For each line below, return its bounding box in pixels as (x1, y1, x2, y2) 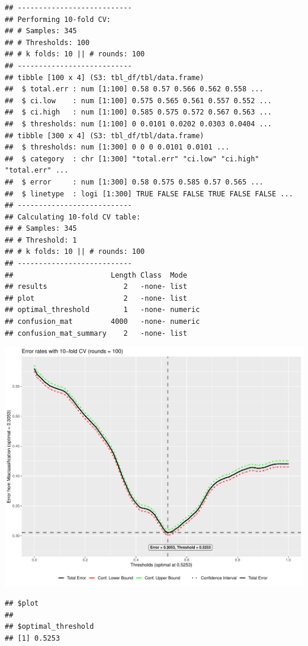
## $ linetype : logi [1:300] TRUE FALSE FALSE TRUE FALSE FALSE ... (5, 189, 293, 198)
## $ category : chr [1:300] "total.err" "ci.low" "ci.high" (5, 154, 259, 163)
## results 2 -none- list (5, 282, 187, 291)
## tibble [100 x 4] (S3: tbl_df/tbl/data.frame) (5, 73, 204, 82)
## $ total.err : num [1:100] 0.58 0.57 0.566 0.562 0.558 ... (5, 85, 264, 94)
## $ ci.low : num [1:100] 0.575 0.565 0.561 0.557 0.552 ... (5, 96, 272, 105)
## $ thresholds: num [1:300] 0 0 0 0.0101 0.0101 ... (5, 143, 230, 152)
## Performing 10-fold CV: (5, 15, 111, 24)
